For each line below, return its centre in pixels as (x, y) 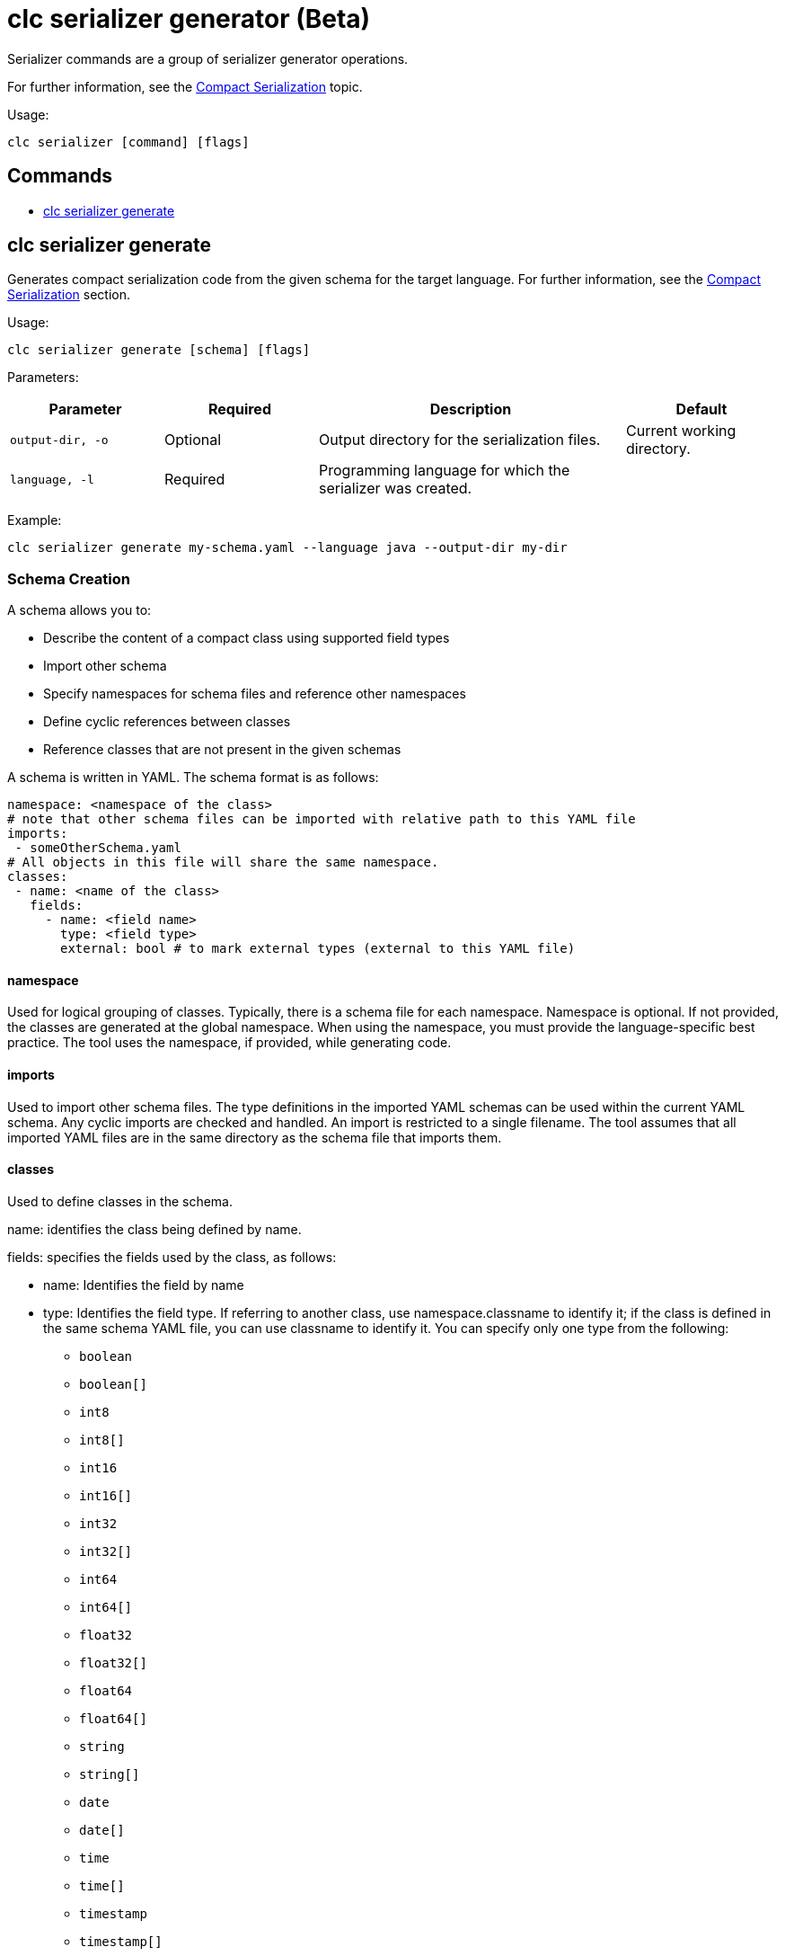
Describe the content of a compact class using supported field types (247, 638)
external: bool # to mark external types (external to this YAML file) (318, 949)
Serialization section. (69, 295)
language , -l (52, 479)
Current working (681, 431)
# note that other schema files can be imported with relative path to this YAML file (322, 819)
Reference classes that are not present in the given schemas (222, 750)
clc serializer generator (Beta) (189, 19)
